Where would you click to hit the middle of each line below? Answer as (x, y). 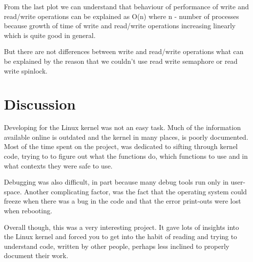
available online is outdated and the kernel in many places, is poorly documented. (126, 137)
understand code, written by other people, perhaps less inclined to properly (117, 246)
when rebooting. (28, 211)
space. (13, 191)
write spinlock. (26, 70)
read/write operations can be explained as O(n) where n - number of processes (122, 16)
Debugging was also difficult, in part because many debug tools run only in (116, 182)
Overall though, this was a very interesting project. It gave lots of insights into (122, 227)
